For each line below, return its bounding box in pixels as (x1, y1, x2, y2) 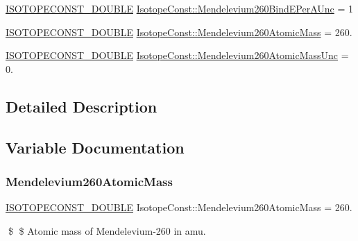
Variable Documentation (6, 136, 185, 158)
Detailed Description (6, 95, 157, 117)
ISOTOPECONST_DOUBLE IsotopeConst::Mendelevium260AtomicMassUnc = (6, 48, 349, 63)
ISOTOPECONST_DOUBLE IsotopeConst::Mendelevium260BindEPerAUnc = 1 (6, 1, 353, 15)
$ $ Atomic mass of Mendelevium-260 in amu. (8, 223, 206, 238)
